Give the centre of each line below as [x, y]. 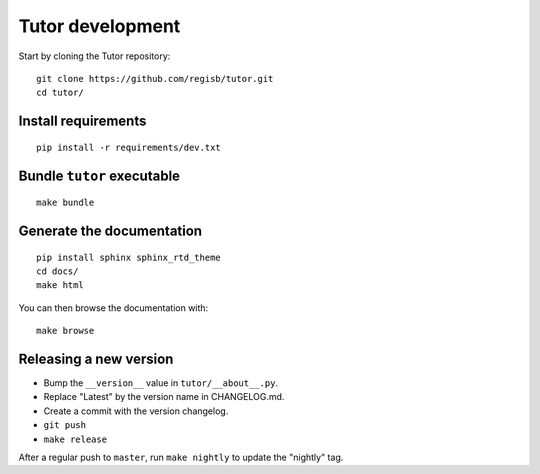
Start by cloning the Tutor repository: [94, 56]
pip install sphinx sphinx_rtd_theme [129, 257]
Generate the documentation [110, 230]
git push [65, 425]
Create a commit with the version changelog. [136, 411]
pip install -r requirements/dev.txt [129, 147]
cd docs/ [57, 271]
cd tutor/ [60, 93]
